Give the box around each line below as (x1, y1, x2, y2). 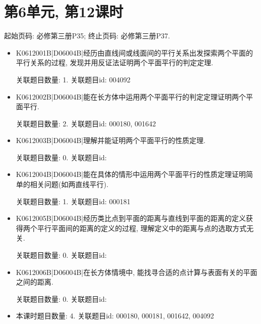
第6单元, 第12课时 (4, 1, 123, 22)
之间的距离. (16, 276, 54, 287)
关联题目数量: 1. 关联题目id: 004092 (16, 74, 131, 84)
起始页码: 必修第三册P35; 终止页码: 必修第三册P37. (4, 30, 170, 41)
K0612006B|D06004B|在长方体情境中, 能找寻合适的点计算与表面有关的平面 (16, 266, 257, 277)
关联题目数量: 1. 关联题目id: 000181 (16, 196, 131, 206)
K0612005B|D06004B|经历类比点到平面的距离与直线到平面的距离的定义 (16, 213, 246, 223)
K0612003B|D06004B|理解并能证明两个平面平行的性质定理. (16, 135, 205, 146)
